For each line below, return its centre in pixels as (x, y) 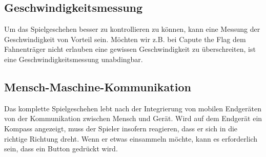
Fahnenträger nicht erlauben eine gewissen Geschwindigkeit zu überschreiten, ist (130, 49)
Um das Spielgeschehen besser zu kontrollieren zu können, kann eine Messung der (132, 29)
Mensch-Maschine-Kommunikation (98, 86)
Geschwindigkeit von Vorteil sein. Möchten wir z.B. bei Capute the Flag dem (125, 39)
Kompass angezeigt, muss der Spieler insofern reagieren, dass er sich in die (121, 128)
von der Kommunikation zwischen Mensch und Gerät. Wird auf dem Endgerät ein (133, 118)
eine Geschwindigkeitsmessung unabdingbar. (74, 59)
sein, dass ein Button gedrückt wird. (61, 149)
